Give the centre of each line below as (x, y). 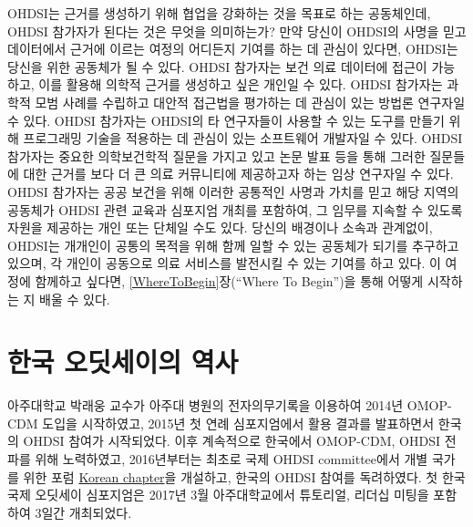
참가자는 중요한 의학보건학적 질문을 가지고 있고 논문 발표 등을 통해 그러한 (216, 155)
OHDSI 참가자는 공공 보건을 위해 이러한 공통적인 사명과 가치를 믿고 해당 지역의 (233, 191)
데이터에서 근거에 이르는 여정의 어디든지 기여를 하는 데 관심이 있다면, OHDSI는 (233, 49)
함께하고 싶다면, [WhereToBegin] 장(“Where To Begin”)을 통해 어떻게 (229, 280)
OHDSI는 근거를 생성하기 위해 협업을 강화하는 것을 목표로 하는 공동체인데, (219, 13)
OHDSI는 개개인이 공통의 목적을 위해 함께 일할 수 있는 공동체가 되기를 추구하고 (233, 245)
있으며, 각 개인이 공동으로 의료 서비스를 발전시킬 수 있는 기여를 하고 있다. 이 (224, 263)
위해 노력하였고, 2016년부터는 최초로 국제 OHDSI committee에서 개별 (231, 459)
